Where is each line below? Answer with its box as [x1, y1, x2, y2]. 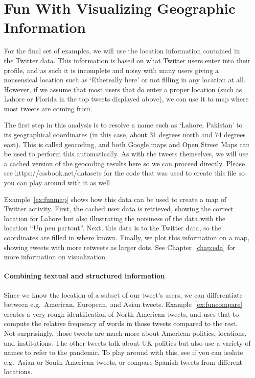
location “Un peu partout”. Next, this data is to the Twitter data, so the [4, 223, 222, 233]
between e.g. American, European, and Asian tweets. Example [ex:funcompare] [4, 299, 243, 309]
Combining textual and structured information [4, 271, 165, 281]
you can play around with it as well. [4, 177, 112, 188]
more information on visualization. [4, 252, 107, 262]
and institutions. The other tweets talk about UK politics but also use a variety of [4, 337, 251, 348]
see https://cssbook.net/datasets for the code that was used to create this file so [4, 168, 245, 178]
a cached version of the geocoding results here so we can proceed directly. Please [4, 158, 245, 168]
